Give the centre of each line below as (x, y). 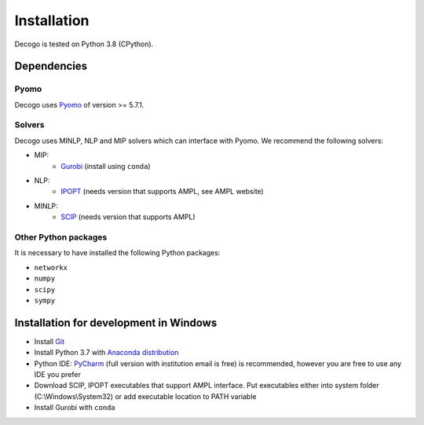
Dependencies (51, 66)
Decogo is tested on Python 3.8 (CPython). (84, 44)
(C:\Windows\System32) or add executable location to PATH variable (145, 396)
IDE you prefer (58, 374)
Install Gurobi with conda (75, 408)
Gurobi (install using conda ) (106, 166)
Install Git (49, 341)
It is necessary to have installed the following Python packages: (117, 253)
